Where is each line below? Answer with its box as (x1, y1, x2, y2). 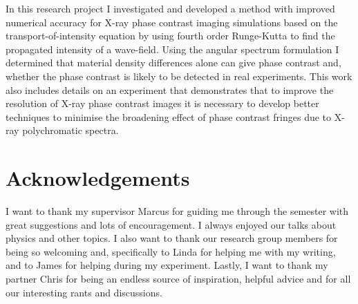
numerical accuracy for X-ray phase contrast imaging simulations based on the (6, 15, 338, 29)
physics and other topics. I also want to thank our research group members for (6, 231, 338, 245)
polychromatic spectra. (22, 123, 119, 137)
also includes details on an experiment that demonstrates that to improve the (6, 82, 334, 97)
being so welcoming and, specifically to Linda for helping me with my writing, (6, 244, 336, 258)
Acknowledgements (6, 164, 190, 192)
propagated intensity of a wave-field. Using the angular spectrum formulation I (6, 41, 339, 56)
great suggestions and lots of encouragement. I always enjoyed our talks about (6, 217, 337, 231)
